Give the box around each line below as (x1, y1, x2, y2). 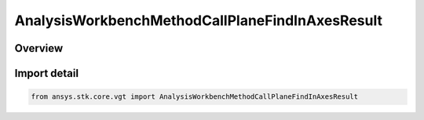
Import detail (14, 67, 79, 80)
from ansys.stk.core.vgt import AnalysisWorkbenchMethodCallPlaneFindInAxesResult (31, 93, 359, 101)
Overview (14, 42, 64, 55)
